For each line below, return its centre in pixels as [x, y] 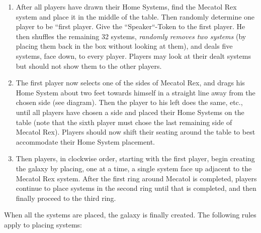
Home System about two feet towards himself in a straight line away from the [136, 92]
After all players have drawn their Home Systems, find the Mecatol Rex [126, 7]
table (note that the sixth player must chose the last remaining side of [124, 122]
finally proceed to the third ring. [66, 198]
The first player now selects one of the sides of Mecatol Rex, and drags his [130, 83]
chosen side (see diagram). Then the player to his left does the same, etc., [129, 102]
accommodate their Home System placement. [85, 141]
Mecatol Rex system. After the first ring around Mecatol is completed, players [136, 178]
